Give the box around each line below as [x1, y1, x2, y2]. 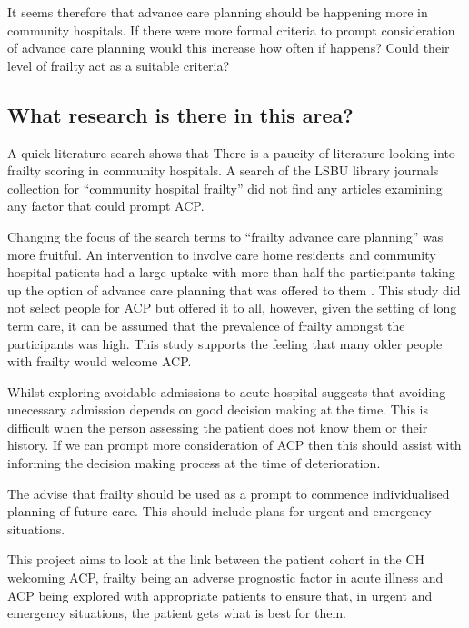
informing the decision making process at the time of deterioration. [7, 454, 381, 473]
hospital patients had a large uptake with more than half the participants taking [7, 263, 455, 282]
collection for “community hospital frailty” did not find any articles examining [7, 178, 443, 197]
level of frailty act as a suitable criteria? [7, 55, 230, 75]
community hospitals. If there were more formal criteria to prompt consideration [7, 20, 455, 39]
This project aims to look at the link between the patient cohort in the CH [7, 550, 425, 569]
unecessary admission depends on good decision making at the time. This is [7, 400, 429, 419]
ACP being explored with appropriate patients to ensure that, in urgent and [7, 585, 433, 604]
